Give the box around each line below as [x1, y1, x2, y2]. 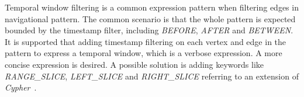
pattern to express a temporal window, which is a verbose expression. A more [5, 47, 282, 59]
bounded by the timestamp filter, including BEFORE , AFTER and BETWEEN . [5, 24, 293, 36]
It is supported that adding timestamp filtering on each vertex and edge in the [5, 35, 286, 47]
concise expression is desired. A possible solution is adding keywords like [5, 58, 264, 70]
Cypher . [5, 81, 37, 93]
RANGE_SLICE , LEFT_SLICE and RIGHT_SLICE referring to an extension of [5, 70, 299, 82]
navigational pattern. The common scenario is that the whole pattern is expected [5, 12, 296, 25]
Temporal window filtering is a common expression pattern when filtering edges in [5, 1, 299, 13]
